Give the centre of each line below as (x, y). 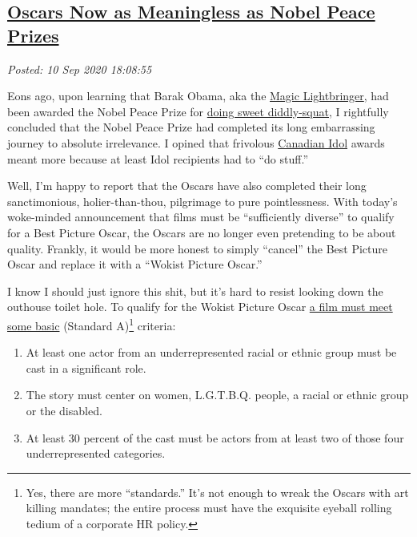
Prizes (33, 35)
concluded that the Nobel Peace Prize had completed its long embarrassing (191, 127)
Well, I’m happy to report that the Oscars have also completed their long (187, 186)
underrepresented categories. (96, 453)
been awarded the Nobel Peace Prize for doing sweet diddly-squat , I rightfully (198, 111)
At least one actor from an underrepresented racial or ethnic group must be (211, 352)
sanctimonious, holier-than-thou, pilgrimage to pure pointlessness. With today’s (202, 201)
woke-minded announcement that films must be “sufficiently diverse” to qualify (201, 217)
